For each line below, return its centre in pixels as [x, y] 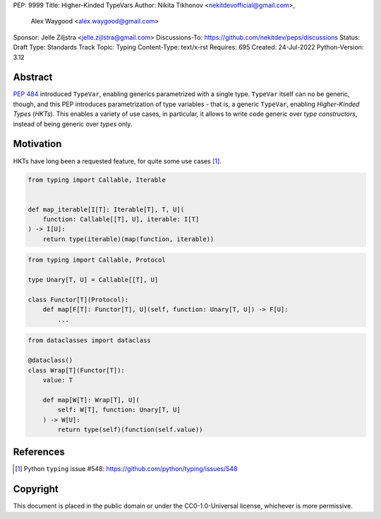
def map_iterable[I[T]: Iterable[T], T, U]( [106, 209]
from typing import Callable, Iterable [97, 180]
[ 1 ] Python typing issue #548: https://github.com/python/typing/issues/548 [126, 469]
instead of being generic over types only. [73, 124]
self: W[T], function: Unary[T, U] [119, 410]
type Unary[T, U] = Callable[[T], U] [93, 280]
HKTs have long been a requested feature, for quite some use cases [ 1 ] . [117, 161]
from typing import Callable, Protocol [97, 260]
